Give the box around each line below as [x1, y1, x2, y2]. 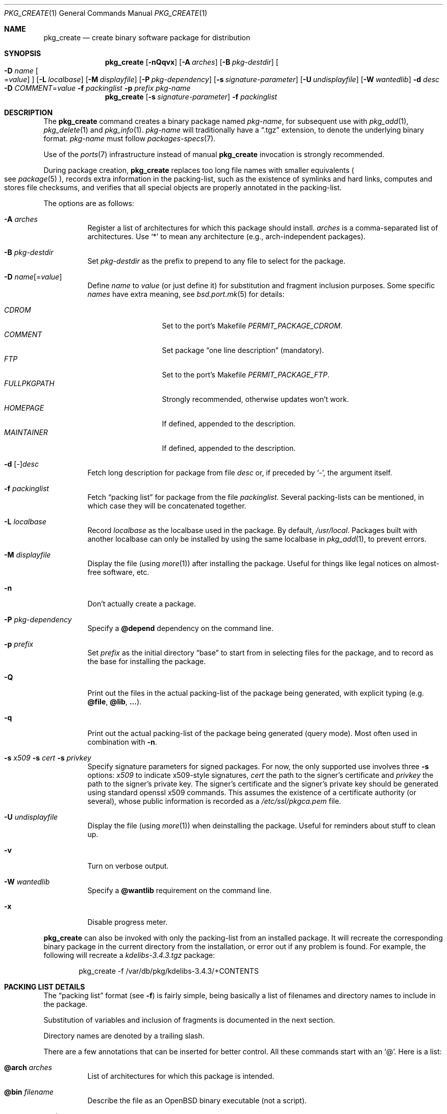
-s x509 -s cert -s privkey [4, 753, 91, 762]
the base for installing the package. [87, 657, 206, 666]
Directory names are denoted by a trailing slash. [43, 1031, 205, 1040]
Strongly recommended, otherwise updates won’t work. [162, 395, 349, 403]
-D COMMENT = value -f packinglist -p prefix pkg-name [4, 84, 191, 92]
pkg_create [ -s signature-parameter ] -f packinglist [105, 92, 277, 101]
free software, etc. [87, 568, 150, 576]
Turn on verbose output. [87, 862, 169, 870]
